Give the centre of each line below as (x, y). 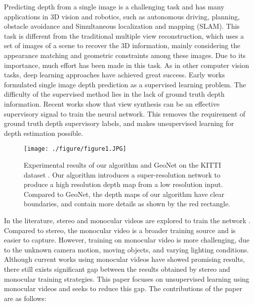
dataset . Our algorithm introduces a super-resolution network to (122, 174)
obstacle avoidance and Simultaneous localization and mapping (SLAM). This (122, 26)
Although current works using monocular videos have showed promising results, (125, 259)
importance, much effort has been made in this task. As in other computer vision (127, 65)
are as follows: (25, 298)
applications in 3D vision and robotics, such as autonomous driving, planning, (122, 16)
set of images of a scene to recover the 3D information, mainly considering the (122, 45)
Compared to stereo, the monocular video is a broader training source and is (120, 230)
